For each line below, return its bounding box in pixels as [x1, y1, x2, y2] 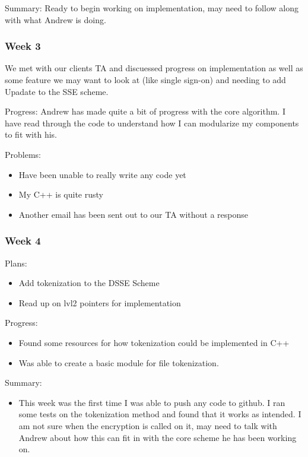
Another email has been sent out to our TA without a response [18, 208, 248, 220]
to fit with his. [5, 128, 57, 141]
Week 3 [5, 39, 41, 53]
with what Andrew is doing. [5, 13, 106, 26]
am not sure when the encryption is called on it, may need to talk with [18, 419, 277, 431]
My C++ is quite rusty [18, 188, 103, 201]
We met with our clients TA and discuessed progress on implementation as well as [5, 62, 303, 74]
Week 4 [5, 233, 41, 248]
